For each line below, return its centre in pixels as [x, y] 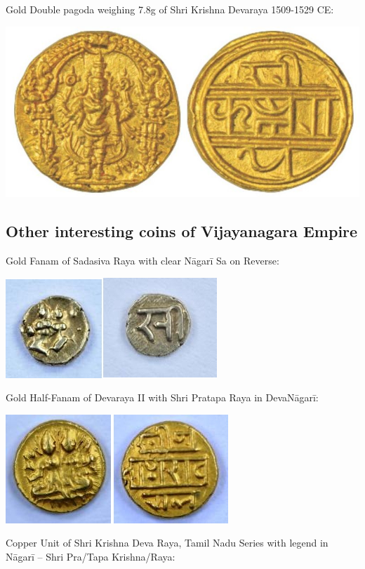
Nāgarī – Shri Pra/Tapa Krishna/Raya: [91, 556]
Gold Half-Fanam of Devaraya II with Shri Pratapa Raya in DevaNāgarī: [162, 397]
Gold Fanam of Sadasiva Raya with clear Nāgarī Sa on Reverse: [142, 261]
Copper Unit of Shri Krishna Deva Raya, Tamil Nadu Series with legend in [167, 543]
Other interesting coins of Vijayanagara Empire [182, 231]
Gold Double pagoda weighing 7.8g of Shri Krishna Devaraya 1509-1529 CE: [170, 9]
